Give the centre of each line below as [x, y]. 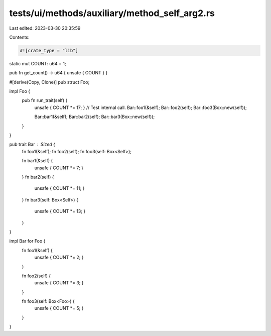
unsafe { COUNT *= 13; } [60, 211]
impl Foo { [20, 91]
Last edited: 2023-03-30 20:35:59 [45, 28]
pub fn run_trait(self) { [45, 100]
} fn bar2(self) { [38, 177]
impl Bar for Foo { [27, 241]
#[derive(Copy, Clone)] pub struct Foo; [49, 82]
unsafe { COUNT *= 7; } [59, 168]
